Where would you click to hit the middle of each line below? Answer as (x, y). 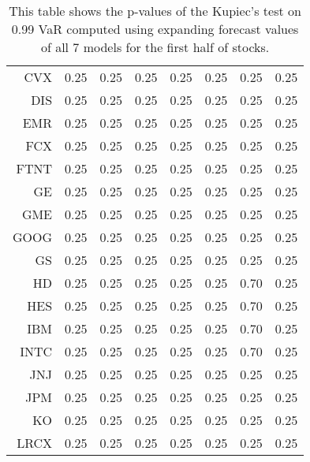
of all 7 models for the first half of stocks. (155, 47)
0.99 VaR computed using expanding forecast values (155, 29)
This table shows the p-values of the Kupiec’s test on (155, 11)
